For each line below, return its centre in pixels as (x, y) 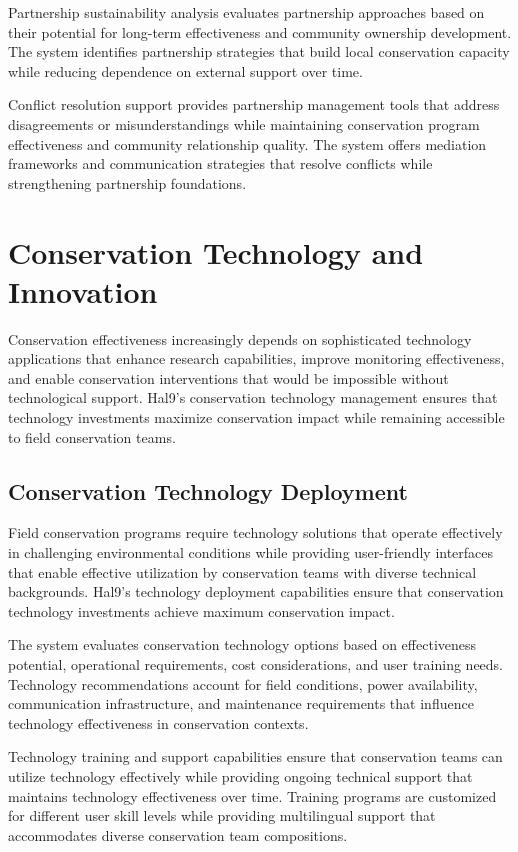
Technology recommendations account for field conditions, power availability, (243, 683)
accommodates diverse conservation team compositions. (178, 834)
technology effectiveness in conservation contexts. (158, 722)
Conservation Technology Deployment (208, 490)
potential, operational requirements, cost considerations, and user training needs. (256, 663)
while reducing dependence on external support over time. (185, 70)
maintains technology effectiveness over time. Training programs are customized (252, 795)
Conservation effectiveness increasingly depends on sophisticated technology (240, 338)
